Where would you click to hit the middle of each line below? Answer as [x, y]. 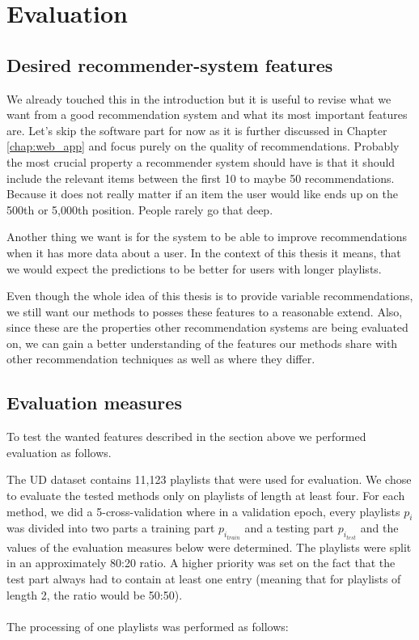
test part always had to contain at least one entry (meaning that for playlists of [204, 579]
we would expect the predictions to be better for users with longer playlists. [194, 268]
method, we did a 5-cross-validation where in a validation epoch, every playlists [203, 511]
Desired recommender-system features [170, 64]
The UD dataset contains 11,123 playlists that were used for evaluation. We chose [209, 479]
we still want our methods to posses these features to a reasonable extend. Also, [205, 311]
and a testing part [290, 528]
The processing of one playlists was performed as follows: [148, 626]
